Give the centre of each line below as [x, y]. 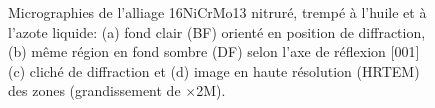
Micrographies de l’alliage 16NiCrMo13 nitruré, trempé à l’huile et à [217, 12]
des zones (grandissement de [94, 90]
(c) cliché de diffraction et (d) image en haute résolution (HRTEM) [214, 70]
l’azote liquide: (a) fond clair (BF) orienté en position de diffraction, [217, 31]
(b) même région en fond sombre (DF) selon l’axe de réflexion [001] [214, 51]
